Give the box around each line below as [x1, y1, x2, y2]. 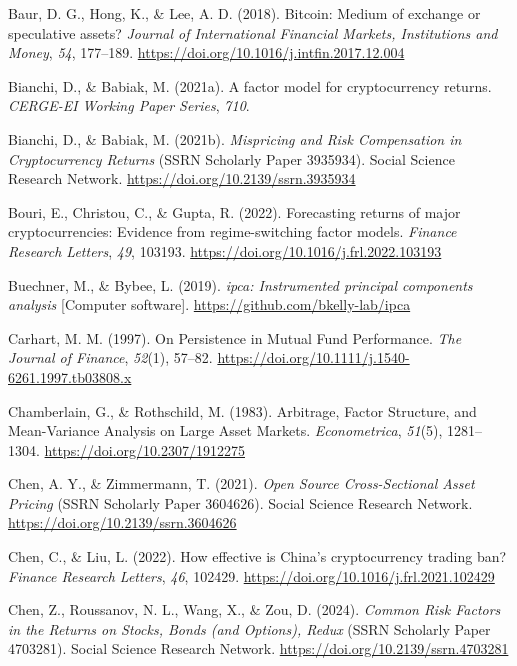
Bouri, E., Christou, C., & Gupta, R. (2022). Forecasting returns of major [8, 201, 461, 222]
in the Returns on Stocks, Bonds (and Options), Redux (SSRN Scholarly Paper [8, 618, 491, 639]
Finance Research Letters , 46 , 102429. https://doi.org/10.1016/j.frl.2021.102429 [8, 565, 495, 586]
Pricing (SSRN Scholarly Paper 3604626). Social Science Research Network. [8, 492, 473, 513]
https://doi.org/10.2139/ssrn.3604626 [8, 512, 237, 533]
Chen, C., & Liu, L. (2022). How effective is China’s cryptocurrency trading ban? [8, 546, 507, 567]
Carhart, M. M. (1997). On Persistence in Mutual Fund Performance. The [8, 327, 462, 348]
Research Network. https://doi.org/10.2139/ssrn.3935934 [8, 168, 356, 189]
